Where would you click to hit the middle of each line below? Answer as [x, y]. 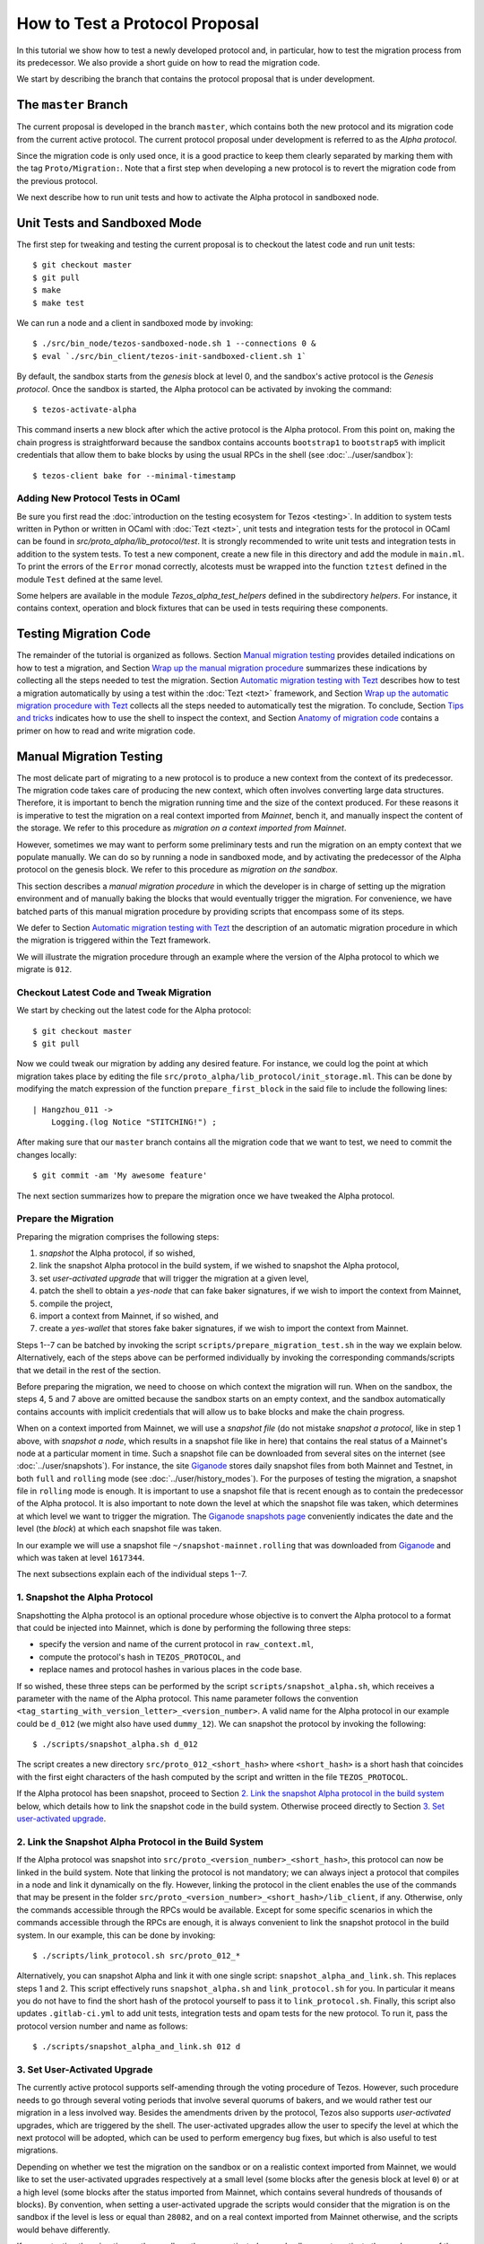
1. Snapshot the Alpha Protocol [85, 1598]
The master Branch [73, 105]
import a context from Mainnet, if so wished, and [129, 1316]
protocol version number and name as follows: [102, 2026]
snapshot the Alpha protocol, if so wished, [117, 1253]
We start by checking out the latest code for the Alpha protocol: [134, 1011]
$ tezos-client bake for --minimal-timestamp [134, 475]
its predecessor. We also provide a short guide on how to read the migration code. [168, 62]
